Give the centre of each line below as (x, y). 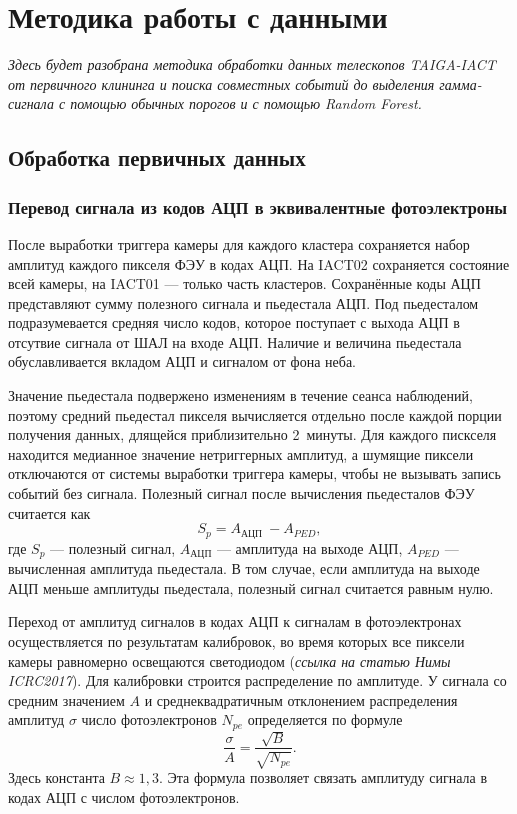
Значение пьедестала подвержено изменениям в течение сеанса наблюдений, (240, 395)
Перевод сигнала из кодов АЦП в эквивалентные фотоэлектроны (258, 206)
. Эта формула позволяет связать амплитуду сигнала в (323, 776)
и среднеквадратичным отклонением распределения (301, 699)
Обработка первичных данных (157, 157)
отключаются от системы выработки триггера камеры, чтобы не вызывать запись (254, 473)
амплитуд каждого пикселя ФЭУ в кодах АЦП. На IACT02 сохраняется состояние (259, 263)
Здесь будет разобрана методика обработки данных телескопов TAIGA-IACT (252, 64)
